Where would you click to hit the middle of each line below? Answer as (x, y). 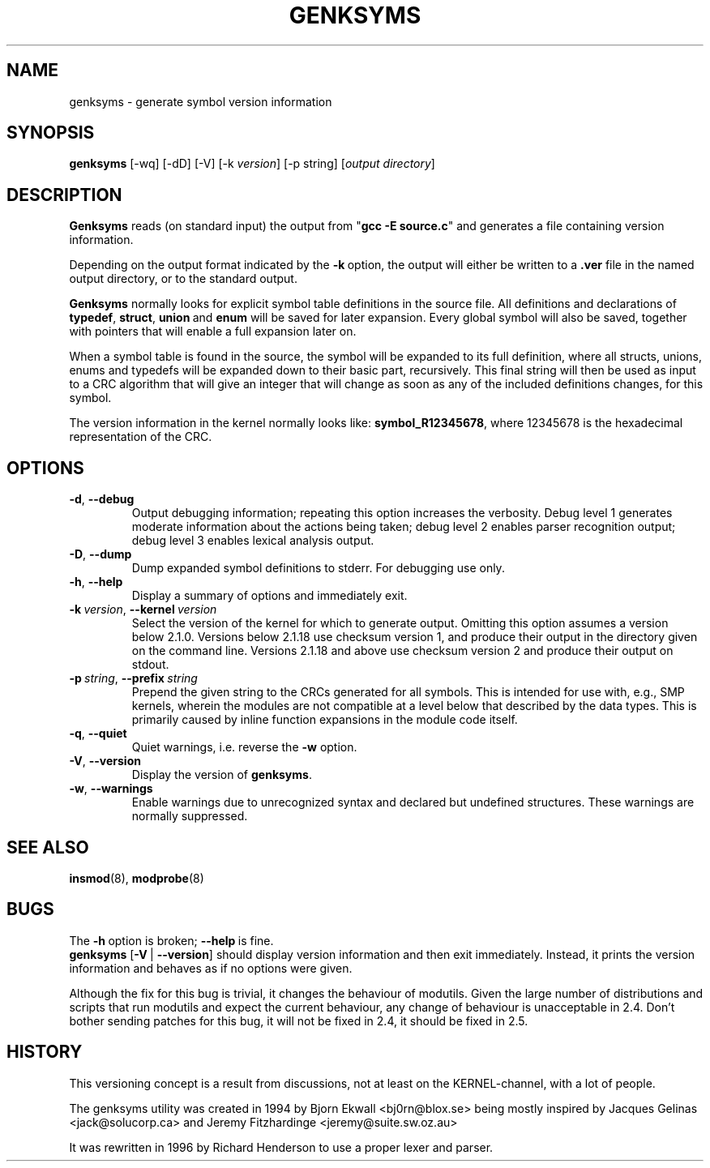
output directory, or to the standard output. (183, 279)
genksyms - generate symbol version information (201, 101)
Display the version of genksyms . (222, 775)
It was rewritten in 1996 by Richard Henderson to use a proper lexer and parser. (281, 1147)
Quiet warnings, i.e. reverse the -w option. (244, 747)
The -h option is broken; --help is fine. (171, 940)
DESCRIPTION (64, 195)
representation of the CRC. (141, 437)
